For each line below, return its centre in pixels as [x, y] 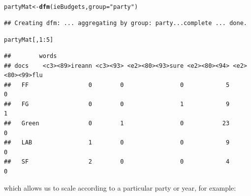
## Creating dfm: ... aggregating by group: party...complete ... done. [125, 23]
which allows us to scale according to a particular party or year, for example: [120, 187]
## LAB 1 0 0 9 [117, 143]
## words [31, 56]
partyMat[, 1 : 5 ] [29, 40]
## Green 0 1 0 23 [117, 124]
